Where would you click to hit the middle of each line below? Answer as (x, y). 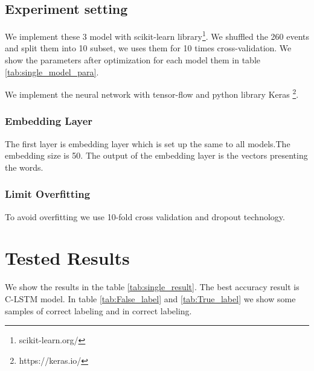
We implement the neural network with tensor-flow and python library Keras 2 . (152, 93)
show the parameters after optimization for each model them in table (133, 60)
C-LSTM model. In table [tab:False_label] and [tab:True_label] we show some (150, 299)
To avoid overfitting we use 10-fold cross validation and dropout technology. (145, 216)
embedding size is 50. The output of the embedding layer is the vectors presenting (156, 155)
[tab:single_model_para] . (52, 71)
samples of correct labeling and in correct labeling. (98, 310)
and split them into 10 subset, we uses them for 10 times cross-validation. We (148, 48)
